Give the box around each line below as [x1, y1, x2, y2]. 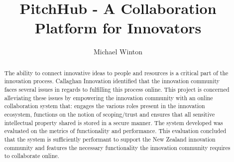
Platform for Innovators [34, 17, 202, 38]
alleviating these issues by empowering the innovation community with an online [4, 93, 213, 102]
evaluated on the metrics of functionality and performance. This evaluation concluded [4, 127, 227, 135]
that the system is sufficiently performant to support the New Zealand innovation [4, 135, 216, 143]
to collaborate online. [4, 152, 59, 160]
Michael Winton [93, 46, 142, 57]
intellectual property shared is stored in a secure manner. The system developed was [4, 118, 223, 127]
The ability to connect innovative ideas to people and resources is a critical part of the [4, 68, 229, 77]
